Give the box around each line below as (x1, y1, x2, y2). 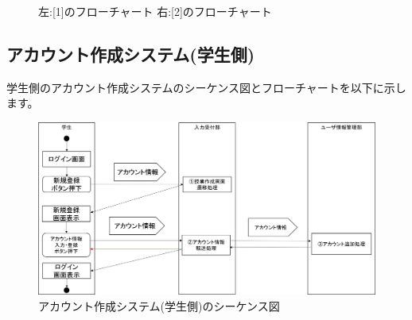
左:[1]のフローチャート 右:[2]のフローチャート (38, 3, 272, 19)
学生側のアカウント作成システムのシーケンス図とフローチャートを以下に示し (6, 79, 406, 95)
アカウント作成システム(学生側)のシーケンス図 (38, 297, 280, 314)
